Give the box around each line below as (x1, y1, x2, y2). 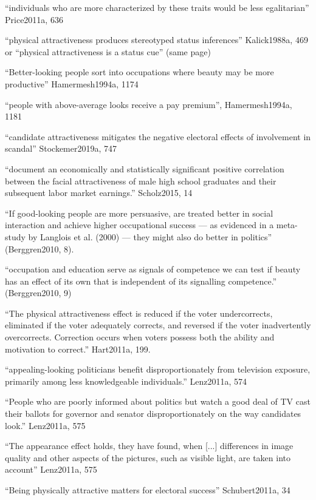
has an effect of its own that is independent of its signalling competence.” (5, 274, 277, 287)
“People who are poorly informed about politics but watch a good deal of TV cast (5, 395, 311, 408)
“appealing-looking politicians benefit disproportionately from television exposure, (5, 363, 311, 376)
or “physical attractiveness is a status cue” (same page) (5, 45, 211, 58)
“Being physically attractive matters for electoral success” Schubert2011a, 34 (5, 484, 290, 496)
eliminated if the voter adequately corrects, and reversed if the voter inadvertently (5, 319, 311, 331)
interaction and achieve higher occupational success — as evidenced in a (5, 218, 274, 231)
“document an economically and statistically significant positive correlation (5, 162, 284, 175)
